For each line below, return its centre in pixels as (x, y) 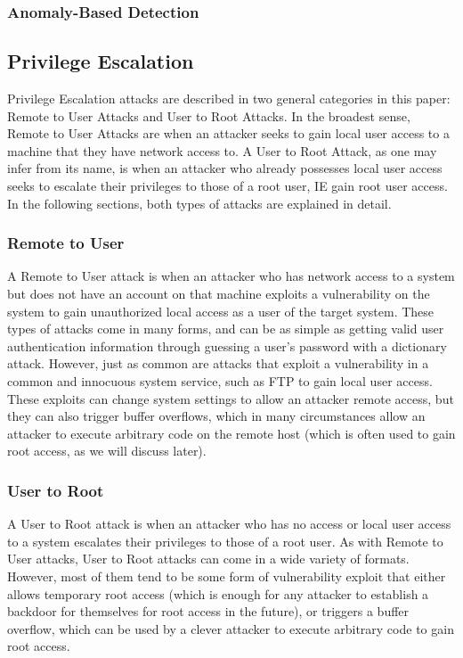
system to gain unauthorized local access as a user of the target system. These (221, 311)
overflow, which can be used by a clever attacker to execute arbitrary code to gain (231, 628)
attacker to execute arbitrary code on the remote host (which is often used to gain (231, 433)
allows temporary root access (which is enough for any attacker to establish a (218, 593)
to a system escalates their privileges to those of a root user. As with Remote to (225, 541)
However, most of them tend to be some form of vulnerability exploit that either (227, 576)
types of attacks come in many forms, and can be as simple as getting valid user (226, 329)
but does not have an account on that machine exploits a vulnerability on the (219, 294)
